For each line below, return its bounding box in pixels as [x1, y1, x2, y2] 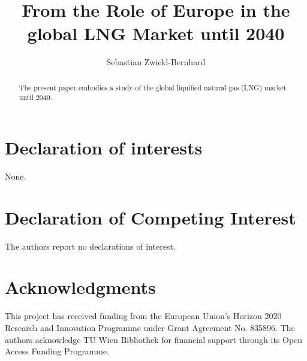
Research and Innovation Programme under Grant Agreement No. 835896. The [5, 321, 295, 333]
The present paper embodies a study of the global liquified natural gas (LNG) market [19, 82, 287, 92]
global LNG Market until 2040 [27, 21, 285, 45]
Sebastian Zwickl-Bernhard [106, 56, 206, 68]
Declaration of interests [5, 135, 203, 160]
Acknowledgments [5, 275, 156, 299]
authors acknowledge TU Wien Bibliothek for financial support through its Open [5, 333, 303, 345]
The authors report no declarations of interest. [5, 239, 176, 252]
